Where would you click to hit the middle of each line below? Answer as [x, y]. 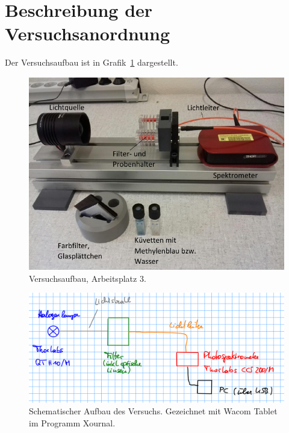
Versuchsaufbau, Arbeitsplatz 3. [88, 278]
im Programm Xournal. [72, 422]
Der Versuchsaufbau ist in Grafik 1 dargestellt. [92, 62]
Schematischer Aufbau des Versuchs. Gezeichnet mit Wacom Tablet [153, 411]
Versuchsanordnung [87, 33]
